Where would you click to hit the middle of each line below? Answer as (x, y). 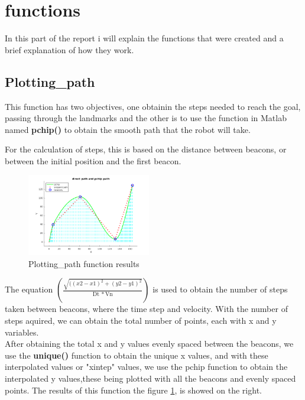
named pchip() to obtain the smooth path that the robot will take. (128, 129)
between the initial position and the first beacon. (93, 160)
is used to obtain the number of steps (220, 289)
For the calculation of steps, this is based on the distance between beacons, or (146, 149)
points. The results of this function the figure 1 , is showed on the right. (133, 390)
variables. (22, 332)
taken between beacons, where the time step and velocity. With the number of (146, 309)
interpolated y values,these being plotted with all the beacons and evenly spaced (150, 378)
